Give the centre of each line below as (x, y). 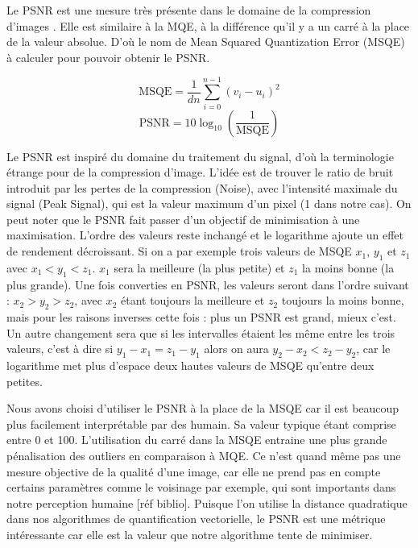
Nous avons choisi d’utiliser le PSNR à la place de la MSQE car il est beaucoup (203, 408)
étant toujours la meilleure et (192, 300)
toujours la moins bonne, (343, 300)
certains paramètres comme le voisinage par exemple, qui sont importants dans (201, 487)
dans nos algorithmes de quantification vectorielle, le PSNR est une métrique (196, 519)
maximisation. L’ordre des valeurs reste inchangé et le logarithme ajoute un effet (205, 235)
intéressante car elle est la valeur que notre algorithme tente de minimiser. (190, 534)
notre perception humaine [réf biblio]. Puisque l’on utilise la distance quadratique (207, 502)
